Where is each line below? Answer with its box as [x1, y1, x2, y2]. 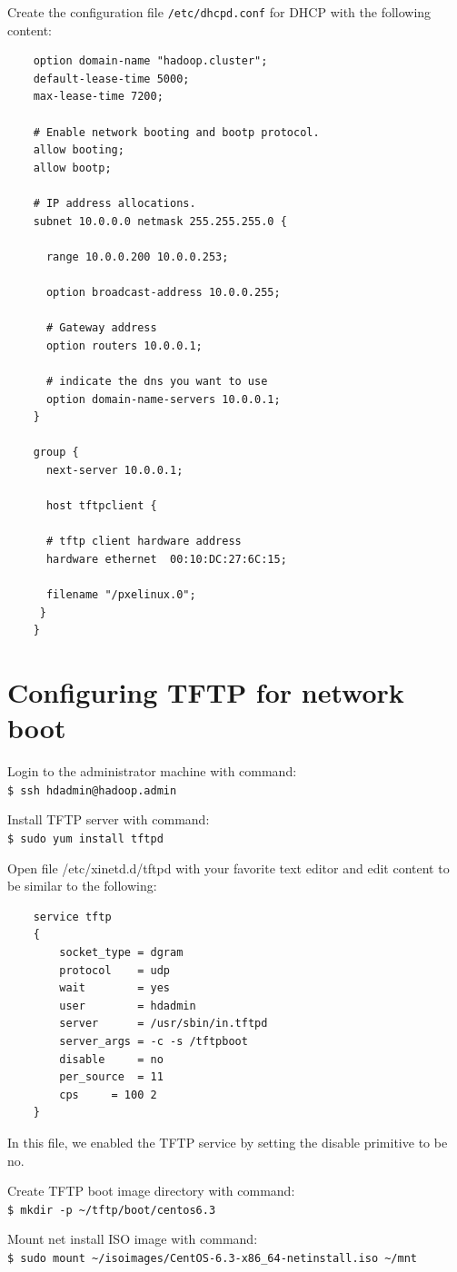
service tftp [33, 910, 112, 923]
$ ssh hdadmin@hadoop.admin [7, 784, 177, 797]
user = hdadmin [59, 999, 196, 1012]
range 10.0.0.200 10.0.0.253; [45, 250, 229, 263]
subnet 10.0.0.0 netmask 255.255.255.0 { [33, 214, 287, 228]
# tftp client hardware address [45, 535, 242, 548]
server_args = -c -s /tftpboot [59, 1035, 248, 1048]
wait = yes [59, 981, 170, 995]
